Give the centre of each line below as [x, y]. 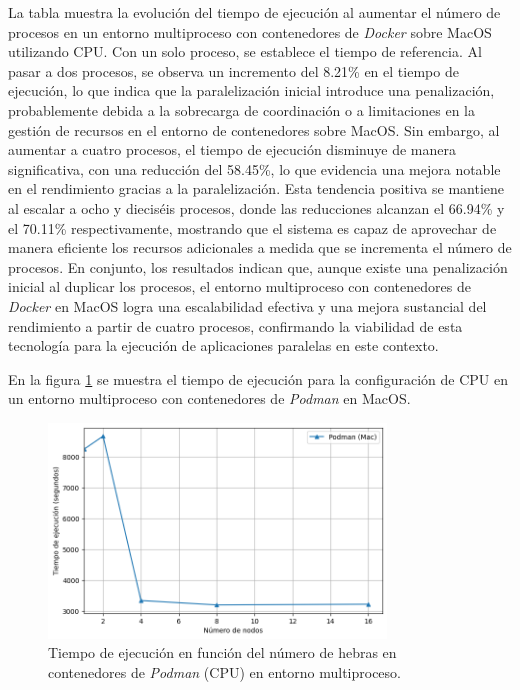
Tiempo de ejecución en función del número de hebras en [222, 652]
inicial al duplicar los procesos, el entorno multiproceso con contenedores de [239, 286]
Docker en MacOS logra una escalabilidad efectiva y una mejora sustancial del [247, 305]
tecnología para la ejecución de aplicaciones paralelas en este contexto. [223, 345]
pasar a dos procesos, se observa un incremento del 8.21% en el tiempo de [233, 70]
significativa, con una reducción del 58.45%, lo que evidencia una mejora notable [254, 168]
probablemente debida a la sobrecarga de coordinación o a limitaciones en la [241, 109]
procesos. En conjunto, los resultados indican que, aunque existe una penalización [258, 266]
